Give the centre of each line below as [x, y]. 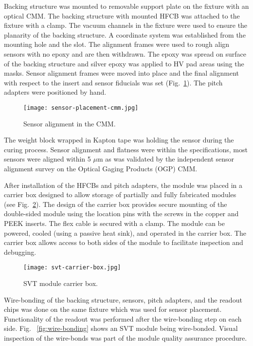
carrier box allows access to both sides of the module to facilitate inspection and [124, 242]
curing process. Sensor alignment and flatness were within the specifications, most [126, 149]
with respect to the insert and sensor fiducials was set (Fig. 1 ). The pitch [113, 82]
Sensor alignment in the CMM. [70, 123]
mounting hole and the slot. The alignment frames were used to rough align [117, 44]
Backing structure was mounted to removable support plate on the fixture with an [126, 6]
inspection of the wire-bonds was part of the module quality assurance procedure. [126, 337]
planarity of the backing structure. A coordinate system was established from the [125, 34]
